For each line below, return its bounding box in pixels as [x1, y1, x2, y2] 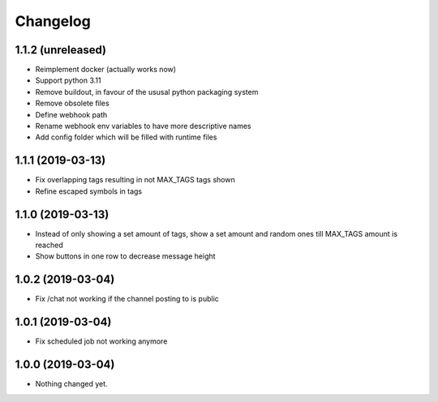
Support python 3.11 [35, 75, 101, 85]
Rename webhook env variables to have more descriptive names [35, 122, 251, 131]
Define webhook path [35, 109, 108, 119]
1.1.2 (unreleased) [15, 43, 107, 57]
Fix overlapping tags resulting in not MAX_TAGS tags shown [35, 175, 235, 185]
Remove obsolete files [35, 98, 109, 109]
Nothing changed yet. [35, 379, 109, 389]
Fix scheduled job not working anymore [35, 336, 168, 346]
